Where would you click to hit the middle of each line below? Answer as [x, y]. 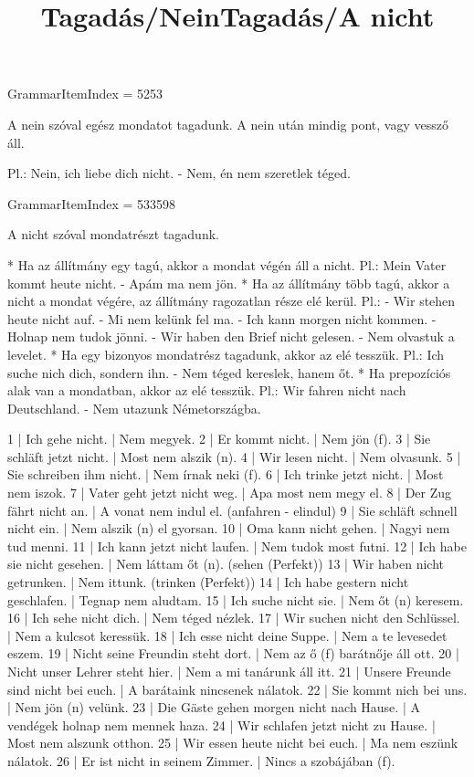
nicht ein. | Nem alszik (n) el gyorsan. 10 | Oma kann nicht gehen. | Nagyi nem [229, 528]
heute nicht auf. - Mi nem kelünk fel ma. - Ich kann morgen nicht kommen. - [222, 318]
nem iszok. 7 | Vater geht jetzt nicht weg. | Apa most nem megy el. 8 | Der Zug [230, 493]
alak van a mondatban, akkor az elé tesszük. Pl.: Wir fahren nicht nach [207, 390]
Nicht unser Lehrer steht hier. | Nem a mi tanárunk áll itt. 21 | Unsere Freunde [229, 671]
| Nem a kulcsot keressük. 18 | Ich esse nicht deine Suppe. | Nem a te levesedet [227, 635]
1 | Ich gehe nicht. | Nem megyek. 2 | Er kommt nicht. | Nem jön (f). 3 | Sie [219, 439]
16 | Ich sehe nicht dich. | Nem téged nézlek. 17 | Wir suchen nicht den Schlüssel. [234, 618]
